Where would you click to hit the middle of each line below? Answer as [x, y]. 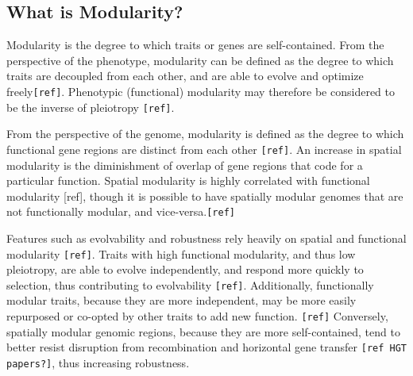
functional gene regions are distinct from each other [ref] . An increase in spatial [204, 149]
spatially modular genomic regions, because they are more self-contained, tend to [203, 331]
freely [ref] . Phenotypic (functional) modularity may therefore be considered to [201, 91]
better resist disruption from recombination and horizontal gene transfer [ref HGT [206, 347]
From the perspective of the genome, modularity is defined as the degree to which [205, 134]
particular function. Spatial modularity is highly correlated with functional [188, 180]
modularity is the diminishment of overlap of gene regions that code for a [185, 165]
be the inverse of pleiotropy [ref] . [91, 107]
